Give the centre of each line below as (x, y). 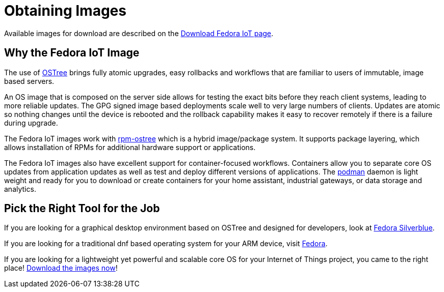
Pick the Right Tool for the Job (82, 209)
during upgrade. (31, 123)
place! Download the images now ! (61, 268)
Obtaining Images (65, 11)
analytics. (20, 189)
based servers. (29, 81)
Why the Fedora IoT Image (72, 53)
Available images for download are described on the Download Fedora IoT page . (139, 33)
